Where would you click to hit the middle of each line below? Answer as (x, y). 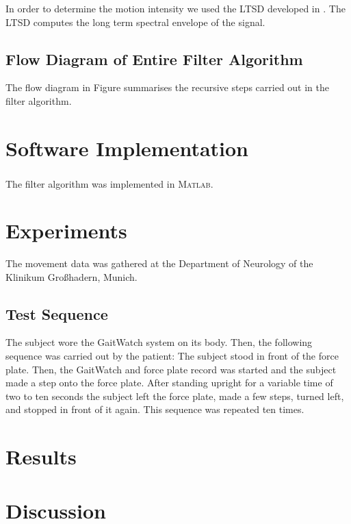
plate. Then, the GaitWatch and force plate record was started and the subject (171, 369)
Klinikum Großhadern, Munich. (71, 276)
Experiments (66, 230)
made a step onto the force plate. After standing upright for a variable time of (169, 383)
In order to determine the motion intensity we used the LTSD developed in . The (175, 8)
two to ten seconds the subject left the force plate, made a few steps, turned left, (175, 396)
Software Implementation (127, 148)
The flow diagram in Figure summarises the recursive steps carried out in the (168, 87)
